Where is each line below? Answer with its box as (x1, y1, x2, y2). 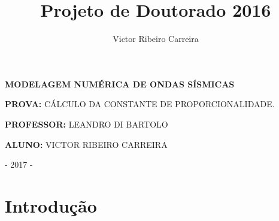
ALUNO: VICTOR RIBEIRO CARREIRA (5, 138, 168, 150)
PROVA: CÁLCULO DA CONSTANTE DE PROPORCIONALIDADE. (5, 98, 275, 110)
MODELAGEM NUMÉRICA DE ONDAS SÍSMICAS (5, 77, 235, 90)
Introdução (5, 193, 97, 217)
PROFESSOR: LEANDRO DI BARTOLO (5, 117, 168, 130)
